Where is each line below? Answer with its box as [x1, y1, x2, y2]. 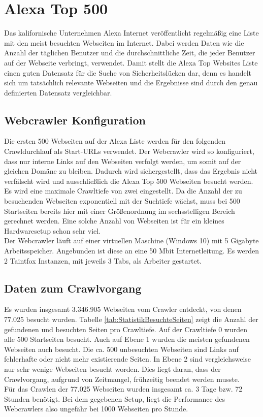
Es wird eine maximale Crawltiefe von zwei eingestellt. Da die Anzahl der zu [4, 185, 242, 196]
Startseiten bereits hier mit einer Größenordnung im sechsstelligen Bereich [4, 205, 235, 216]
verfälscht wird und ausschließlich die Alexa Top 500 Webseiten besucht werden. [4, 175, 253, 186]
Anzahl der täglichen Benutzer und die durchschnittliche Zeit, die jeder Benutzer [4, 47, 255, 58]
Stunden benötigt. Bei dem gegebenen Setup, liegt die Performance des [4, 393, 225, 404]
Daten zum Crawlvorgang [4, 280, 142, 296]
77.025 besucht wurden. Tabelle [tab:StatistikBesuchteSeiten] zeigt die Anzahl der [4, 314, 258, 324]
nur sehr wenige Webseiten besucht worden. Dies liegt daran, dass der [4, 363, 221, 374]
